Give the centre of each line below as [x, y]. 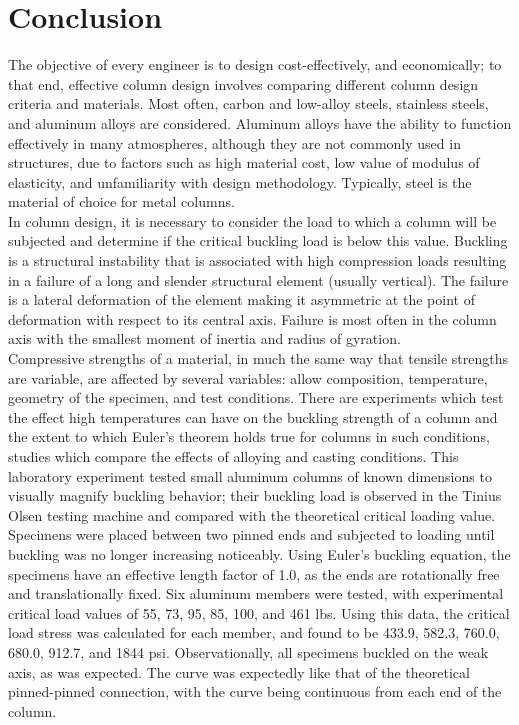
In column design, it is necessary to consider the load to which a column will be [252, 220]
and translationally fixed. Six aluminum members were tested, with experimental [256, 593]
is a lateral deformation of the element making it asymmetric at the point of [241, 299]
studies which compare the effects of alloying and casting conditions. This [233, 456]
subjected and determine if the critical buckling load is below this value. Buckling [258, 240]
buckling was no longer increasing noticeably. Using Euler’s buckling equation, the [259, 553]
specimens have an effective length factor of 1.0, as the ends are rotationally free [254, 573]
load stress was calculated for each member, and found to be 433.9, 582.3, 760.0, [254, 632]
